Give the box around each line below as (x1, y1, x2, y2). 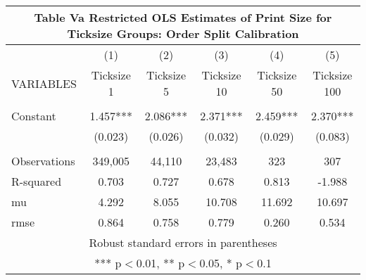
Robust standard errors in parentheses (89, 234, 277, 250)
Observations (11, 153, 75, 169)
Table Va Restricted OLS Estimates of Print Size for (34, 9, 332, 25)
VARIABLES (11, 75, 77, 91)
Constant (11, 108, 56, 124)
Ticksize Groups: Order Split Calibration (67, 25, 299, 42)
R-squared (11, 173, 62, 189)
